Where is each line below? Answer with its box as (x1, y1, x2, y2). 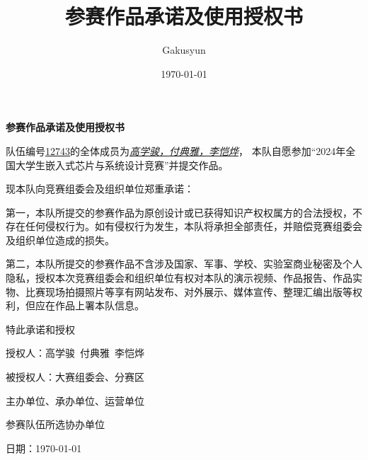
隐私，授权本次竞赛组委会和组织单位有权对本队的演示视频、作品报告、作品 (6, 270, 352, 285)
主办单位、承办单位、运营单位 (6, 393, 144, 408)
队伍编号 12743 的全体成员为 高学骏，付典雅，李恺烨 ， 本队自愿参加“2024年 (6, 143, 346, 158)
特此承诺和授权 (6, 321, 75, 336)
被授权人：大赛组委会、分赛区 (6, 369, 144, 384)
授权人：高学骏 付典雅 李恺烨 (6, 345, 144, 360)
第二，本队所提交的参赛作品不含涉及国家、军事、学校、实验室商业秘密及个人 (6, 256, 362, 271)
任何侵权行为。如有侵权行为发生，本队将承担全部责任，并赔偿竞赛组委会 (25, 219, 362, 234)
